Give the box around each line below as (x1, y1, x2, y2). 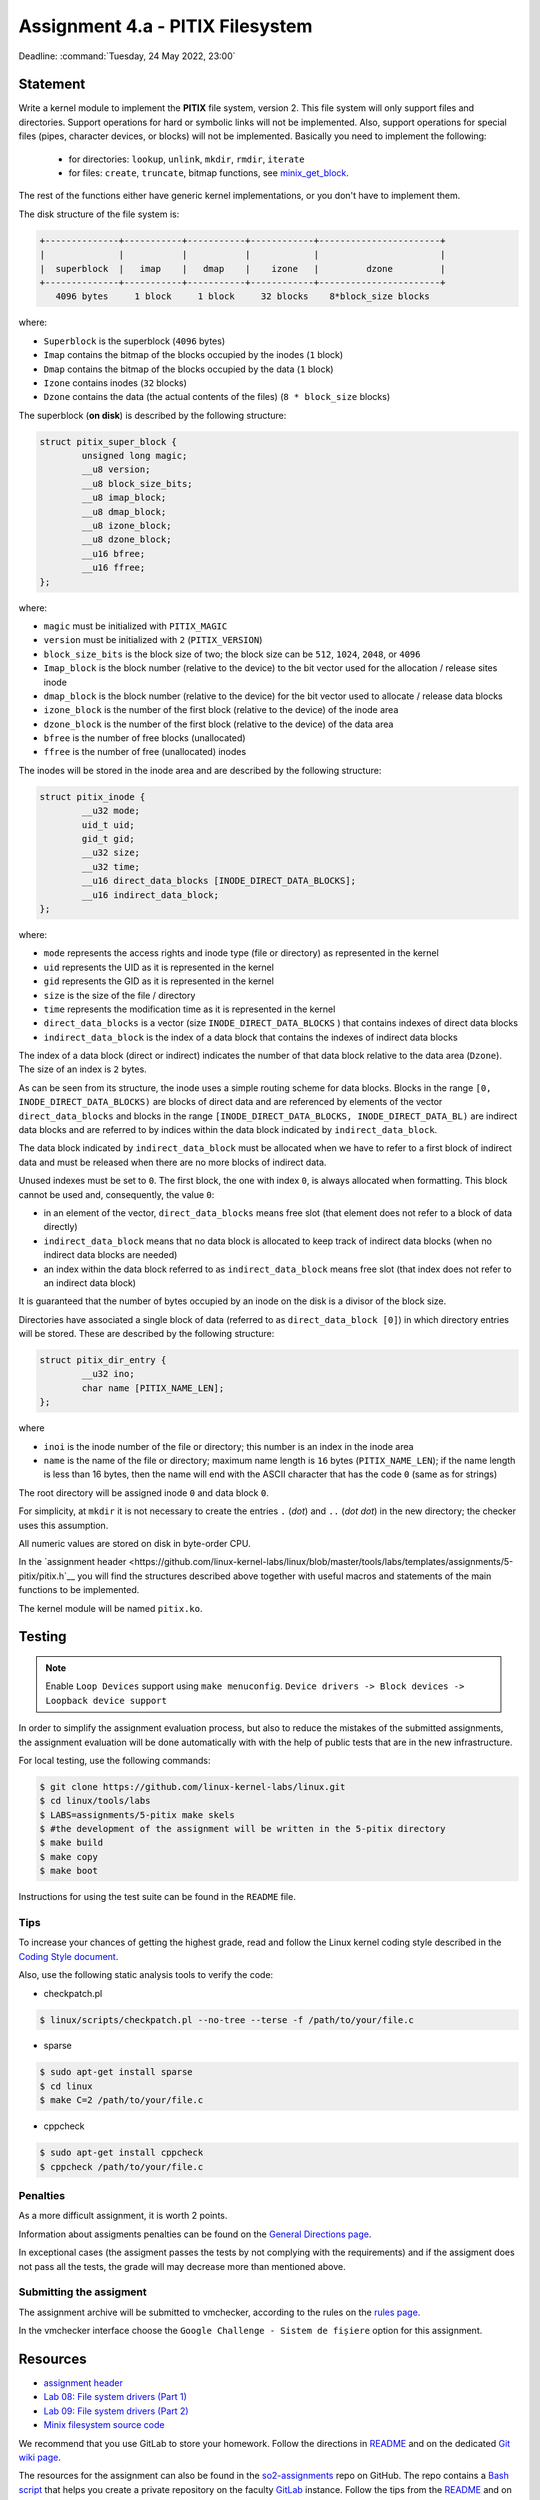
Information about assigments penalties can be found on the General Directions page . (18, 2228, 372, 2240)
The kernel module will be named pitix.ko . (18, 1602, 203, 1614)
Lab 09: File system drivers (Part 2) (43, 2405, 189, 2417)
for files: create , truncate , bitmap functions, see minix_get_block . (68, 167, 350, 179)
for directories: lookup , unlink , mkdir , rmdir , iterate (68, 153, 305, 165)
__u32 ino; (81, 1368, 135, 1380)
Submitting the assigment (18, 2285, 147, 2299)
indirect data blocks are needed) (43, 1249, 178, 1261)
